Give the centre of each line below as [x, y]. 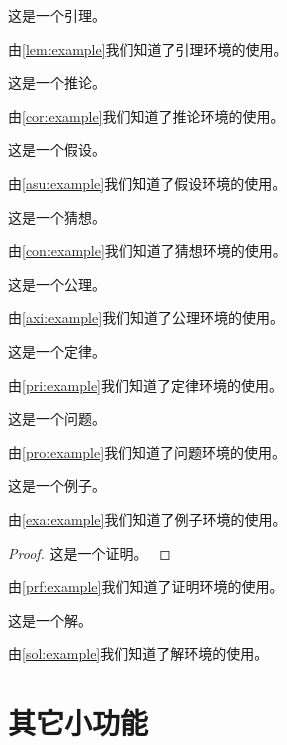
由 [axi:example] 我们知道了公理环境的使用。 [146, 317]
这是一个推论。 [57, 82]
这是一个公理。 [57, 283]
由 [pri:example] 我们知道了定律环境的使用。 [146, 384]
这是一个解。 [50, 619]
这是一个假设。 [57, 149]
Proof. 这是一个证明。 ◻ [89, 552]
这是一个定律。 [57, 350]
